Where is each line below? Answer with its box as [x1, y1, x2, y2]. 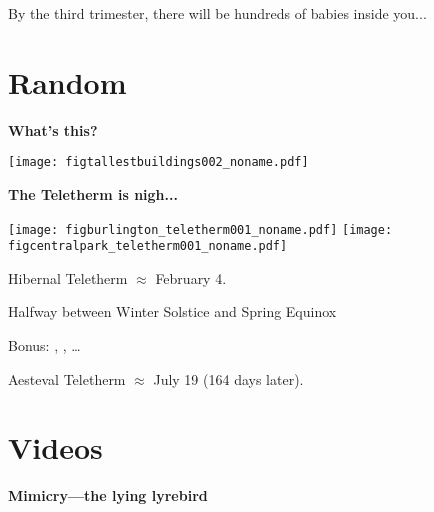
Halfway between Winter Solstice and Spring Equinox [8, 301, 337, 322]
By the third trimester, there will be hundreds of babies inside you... [8, 3, 427, 23]
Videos [8, 427, 103, 468]
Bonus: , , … [8, 335, 81, 356]
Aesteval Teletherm [8, 368, 126, 389]
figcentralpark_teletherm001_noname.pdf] [8, 239, 288, 254]
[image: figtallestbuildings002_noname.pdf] [8, 155, 309, 170]
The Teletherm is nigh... [8, 183, 178, 204]
